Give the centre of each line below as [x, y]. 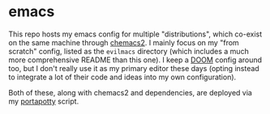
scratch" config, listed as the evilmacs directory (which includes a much [129, 51]
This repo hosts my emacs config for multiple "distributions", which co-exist [135, 34]
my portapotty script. [44, 101]
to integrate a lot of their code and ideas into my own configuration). [122, 77]
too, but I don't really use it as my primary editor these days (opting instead [134, 68]
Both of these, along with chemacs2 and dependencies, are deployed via [131, 92]
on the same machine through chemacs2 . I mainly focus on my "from [124, 42]
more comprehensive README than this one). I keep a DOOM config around [135, 60]
